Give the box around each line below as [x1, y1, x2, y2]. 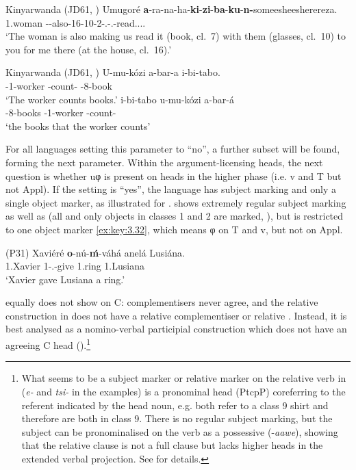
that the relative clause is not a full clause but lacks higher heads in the [21, 438, 323, 452]
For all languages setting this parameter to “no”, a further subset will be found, [5, 142, 340, 156]
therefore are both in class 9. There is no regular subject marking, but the [21, 411, 333, 426]
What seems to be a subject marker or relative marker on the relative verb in [21, 371, 346, 385]
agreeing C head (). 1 [5, 336, 91, 352]
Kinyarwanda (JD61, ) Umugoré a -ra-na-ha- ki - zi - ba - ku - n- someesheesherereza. [5, 2, 338, 16]
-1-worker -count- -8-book [5, 78, 113, 92]
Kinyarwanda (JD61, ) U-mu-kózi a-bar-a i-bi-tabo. [5, 65, 220, 79]
